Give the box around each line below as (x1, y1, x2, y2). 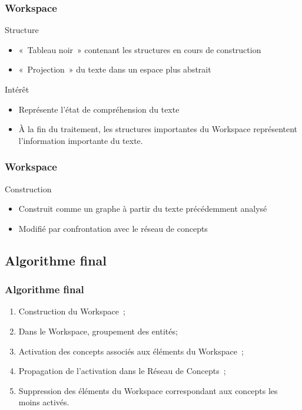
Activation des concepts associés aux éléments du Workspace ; (18, 345, 244, 357)
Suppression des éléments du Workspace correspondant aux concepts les (18, 384, 278, 396)
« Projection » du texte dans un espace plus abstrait (18, 63, 211, 76)
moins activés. (18, 396, 69, 408)
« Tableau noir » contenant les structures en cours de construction (18, 43, 261, 55)
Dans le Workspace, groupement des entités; (18, 324, 178, 337)
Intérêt (5, 83, 29, 95)
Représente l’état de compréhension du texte (18, 103, 180, 115)
